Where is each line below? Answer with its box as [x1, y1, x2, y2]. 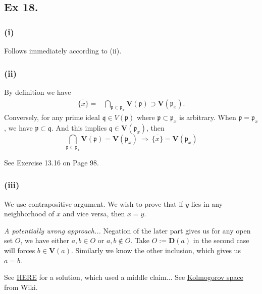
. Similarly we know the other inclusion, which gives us [71, 245, 241, 255]
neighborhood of [4, 208, 55, 219]
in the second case [193, 235, 249, 246]
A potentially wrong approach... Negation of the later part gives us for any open [4, 225, 251, 236]
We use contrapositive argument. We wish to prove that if [4, 198, 183, 209]
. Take [130, 235, 150, 246]
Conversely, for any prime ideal [4, 112, 100, 123]
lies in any [191, 198, 223, 209]
